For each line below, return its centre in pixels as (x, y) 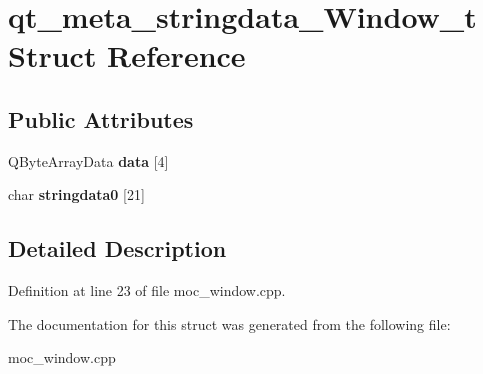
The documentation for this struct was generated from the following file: (229, 323)
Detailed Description (117, 248)
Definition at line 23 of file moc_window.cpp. (147, 290)
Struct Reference (127, 55)
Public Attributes (101, 118)
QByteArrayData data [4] (88, 160)
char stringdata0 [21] (76, 194)
